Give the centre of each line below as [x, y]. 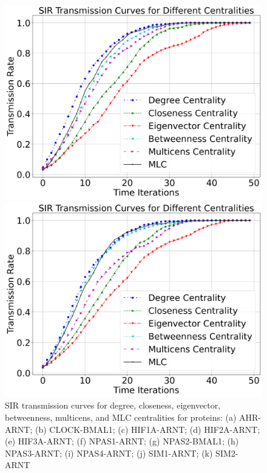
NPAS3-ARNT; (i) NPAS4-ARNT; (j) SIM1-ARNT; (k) [109, 453]
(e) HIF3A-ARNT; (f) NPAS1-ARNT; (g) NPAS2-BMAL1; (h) [122, 441]
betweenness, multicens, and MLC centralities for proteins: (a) [121, 417]
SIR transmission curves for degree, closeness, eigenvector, [113, 405]
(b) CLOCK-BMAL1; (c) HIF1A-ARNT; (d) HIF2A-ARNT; [147, 429]
